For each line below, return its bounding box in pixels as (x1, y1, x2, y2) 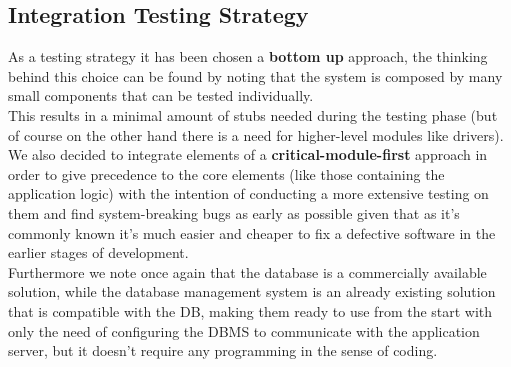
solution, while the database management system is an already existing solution (8, 281, 496, 302)
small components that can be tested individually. (8, 85, 314, 106)
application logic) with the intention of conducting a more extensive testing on (8, 183, 489, 204)
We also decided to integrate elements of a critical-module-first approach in (8, 144, 488, 165)
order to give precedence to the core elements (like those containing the (8, 163, 445, 184)
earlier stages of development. (8, 242, 189, 263)
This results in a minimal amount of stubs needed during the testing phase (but (8, 104, 498, 125)
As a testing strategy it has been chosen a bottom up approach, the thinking (8, 46, 488, 67)
